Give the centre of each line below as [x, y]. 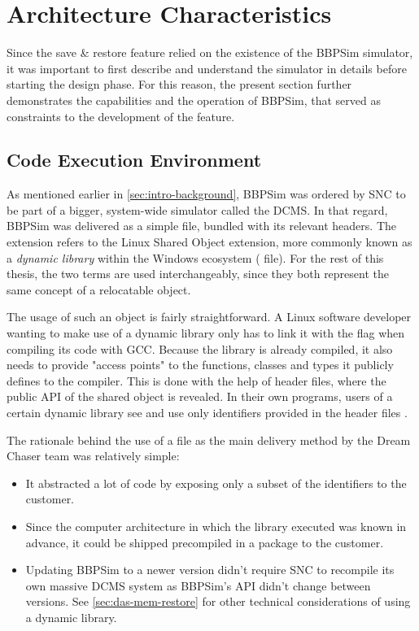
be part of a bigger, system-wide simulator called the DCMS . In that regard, [197, 209]
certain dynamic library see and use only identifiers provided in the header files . [207, 413]
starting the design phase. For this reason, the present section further [179, 84]
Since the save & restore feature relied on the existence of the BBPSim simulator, [210, 52]
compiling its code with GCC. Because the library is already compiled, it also [200, 348]
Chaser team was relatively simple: [93, 456]
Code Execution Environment [134, 160]
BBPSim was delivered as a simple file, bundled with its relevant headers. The [202, 226]
